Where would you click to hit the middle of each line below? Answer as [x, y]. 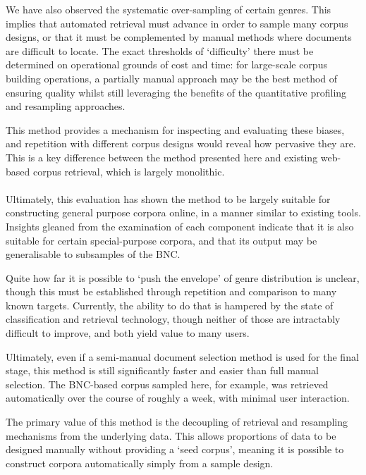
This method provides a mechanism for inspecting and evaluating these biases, [175, 129]
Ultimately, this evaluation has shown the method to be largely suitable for [168, 198]
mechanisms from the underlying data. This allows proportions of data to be [171, 435]
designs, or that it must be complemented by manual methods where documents [179, 37]
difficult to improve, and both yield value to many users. [128, 333]
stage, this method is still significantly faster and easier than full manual [162, 370]
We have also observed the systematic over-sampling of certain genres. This [169, 9]
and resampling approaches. [66, 106]
